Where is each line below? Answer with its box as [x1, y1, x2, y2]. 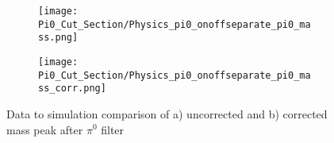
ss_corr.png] [38, 83, 106, 95]
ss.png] [38, 32, 79, 44]
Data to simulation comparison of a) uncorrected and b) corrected [6, 105, 328, 122]
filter [101, 121, 125, 137]
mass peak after [6, 121, 83, 137]
